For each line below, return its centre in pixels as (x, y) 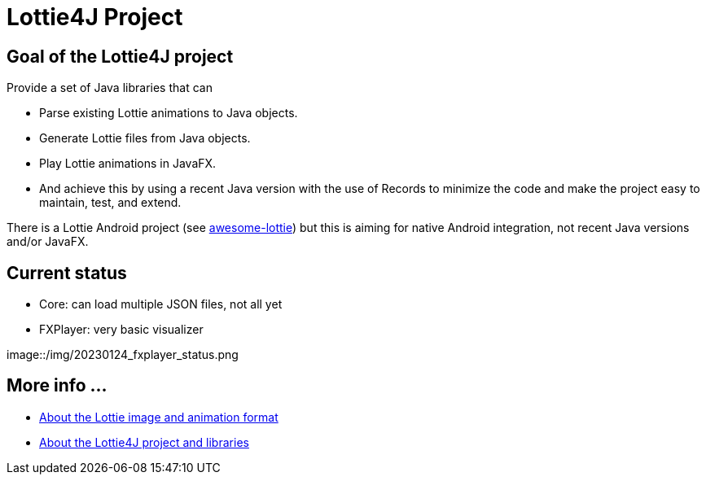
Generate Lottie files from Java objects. (145, 138)
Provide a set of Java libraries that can (110, 88)
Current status (67, 273)
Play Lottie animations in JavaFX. (128, 164)
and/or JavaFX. (48, 242)
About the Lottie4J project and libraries (144, 442)
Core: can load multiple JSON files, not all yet (161, 304)
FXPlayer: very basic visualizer (121, 330)
